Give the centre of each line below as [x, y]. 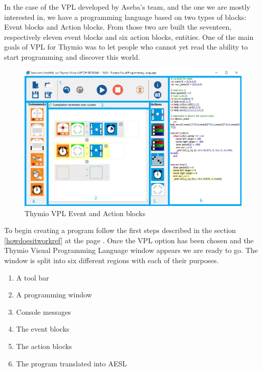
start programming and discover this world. [72, 56]
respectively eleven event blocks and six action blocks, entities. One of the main [129, 37]
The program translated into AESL [71, 363]
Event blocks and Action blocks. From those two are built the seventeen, [118, 27]
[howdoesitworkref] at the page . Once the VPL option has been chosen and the [129, 240]
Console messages [43, 311]
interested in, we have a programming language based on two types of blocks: [125, 17]
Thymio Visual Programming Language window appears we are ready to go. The [131, 250]
